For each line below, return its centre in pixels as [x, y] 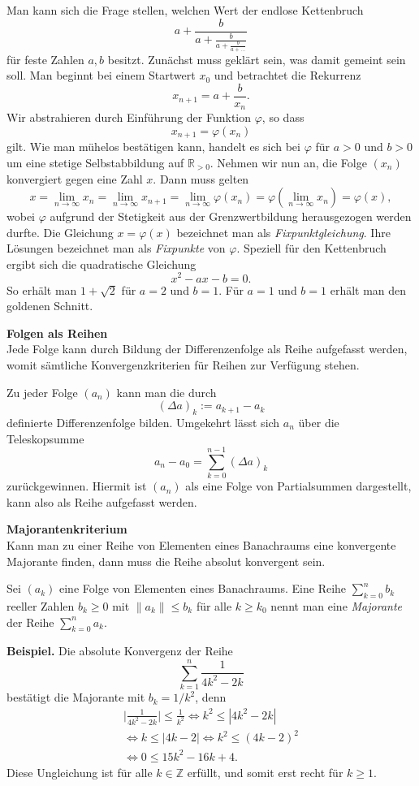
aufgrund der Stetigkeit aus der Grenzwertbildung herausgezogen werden [231, 216]
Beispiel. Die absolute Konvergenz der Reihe [120, 651]
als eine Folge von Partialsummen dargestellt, [298, 486]
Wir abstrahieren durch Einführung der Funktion [129, 117]
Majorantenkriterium [67, 529]
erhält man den [368, 289]
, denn [211, 697]
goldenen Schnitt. [50, 306]
